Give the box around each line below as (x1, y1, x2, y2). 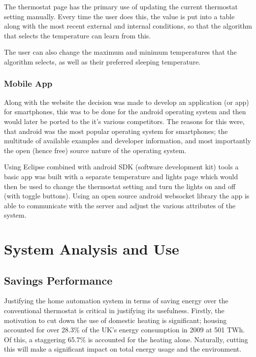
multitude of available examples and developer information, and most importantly (4, 135, 251, 146)
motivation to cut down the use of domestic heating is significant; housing (4, 315, 227, 325)
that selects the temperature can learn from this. (4, 30, 151, 40)
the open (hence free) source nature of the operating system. (4, 145, 187, 155)
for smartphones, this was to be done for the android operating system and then (4, 106, 246, 117)
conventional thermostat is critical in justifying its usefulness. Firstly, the (4, 305, 224, 316)
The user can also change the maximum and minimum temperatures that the (4, 47, 237, 57)
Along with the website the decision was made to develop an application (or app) (4, 97, 249, 107)
